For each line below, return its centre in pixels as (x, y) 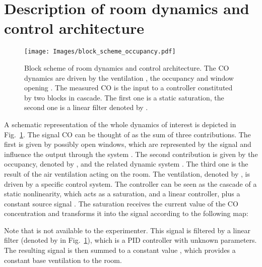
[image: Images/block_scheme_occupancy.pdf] (100, 52)
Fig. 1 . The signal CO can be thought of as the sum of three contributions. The (127, 134)
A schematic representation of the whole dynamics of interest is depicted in (120, 124)
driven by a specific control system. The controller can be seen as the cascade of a (130, 183)
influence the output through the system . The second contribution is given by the (131, 154)
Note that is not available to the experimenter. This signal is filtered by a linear (127, 230)
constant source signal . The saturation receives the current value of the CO (121, 203)
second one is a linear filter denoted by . (86, 107)
